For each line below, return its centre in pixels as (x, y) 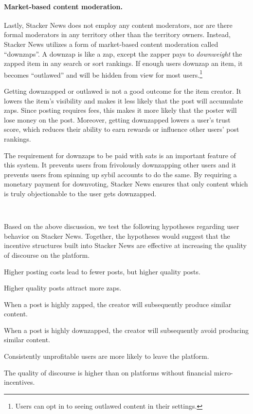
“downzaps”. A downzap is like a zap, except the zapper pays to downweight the (123, 53)
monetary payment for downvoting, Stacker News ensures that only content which (126, 184)
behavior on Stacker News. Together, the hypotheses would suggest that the (117, 236)
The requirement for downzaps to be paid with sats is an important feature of (120, 155)
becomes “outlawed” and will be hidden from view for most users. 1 (103, 74)
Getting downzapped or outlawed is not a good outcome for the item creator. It (123, 91)
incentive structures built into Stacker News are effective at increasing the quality (126, 245)
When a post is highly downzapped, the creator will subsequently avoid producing (126, 330)
